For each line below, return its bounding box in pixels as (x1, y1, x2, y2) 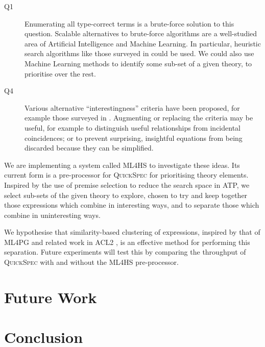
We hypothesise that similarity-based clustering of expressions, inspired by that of (4, 227, 260, 237)
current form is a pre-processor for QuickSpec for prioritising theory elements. (4, 169, 249, 180)
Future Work (4, 286, 97, 307)
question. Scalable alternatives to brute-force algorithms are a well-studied (25, 28, 257, 39)
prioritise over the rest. (25, 68, 96, 79)
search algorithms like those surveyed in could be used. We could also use (25, 48, 254, 59)
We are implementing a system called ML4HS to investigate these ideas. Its (4, 159, 240, 170)
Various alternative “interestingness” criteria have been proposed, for (25, 102, 240, 113)
